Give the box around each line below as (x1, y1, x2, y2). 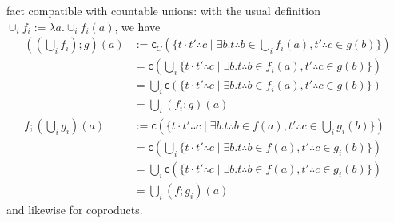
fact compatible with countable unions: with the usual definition (6, 2, 320, 18)
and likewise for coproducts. (6, 201, 143, 218)
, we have (114, 18, 161, 34)
